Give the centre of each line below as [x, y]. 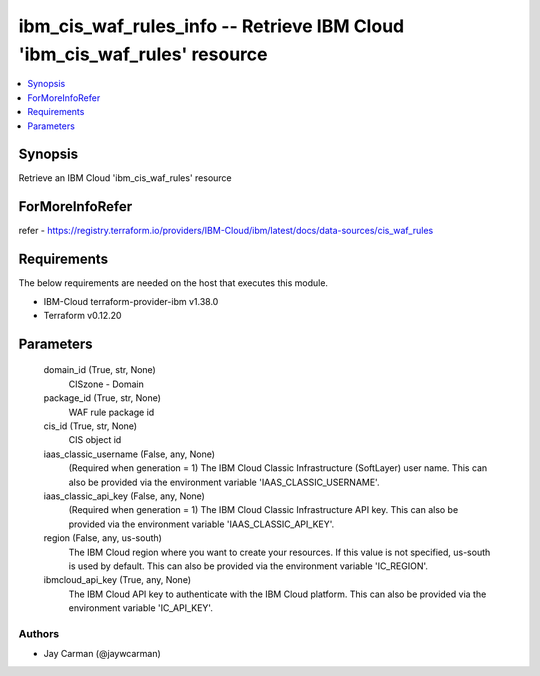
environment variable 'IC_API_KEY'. [141, 608]
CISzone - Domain [106, 384]
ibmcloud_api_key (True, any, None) [117, 580]
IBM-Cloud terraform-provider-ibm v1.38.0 [131, 301]
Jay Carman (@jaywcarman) [102, 654]
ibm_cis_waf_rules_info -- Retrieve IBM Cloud [211, 26]
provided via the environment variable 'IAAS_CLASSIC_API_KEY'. [201, 524]
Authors [39, 633]
